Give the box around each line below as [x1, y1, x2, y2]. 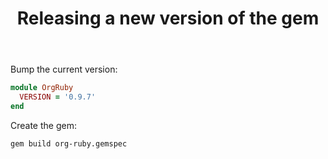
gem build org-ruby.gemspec [10, 138, 128, 149]
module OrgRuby [10, 83, 74, 93]
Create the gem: [10, 119, 77, 131]
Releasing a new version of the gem [16, 7, 320, 30]
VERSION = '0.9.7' [19, 92, 97, 102]
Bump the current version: [10, 63, 118, 76]
